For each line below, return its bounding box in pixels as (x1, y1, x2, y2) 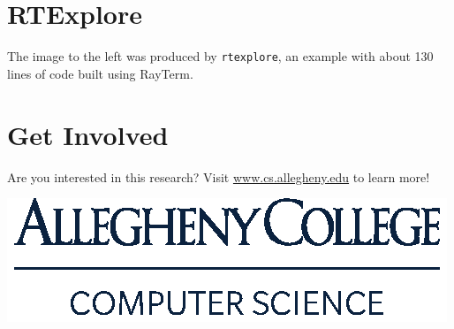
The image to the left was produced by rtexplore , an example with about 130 (7, 47, 434, 65)
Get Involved (7, 116, 169, 152)
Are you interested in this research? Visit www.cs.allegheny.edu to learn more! (7, 167, 430, 186)
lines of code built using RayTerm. (7, 64, 193, 82)
